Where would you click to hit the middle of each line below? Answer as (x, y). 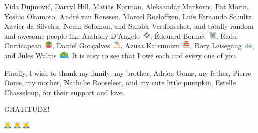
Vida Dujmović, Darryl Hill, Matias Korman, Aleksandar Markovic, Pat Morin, (126, 6)
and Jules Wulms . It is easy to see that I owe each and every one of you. (121, 55)
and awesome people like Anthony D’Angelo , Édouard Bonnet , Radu (121, 36)
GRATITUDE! (27, 109)
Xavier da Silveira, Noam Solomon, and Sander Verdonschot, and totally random (129, 26)
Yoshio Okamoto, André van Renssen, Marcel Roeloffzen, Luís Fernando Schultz (128, 16)
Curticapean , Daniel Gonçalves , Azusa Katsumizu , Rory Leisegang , (129, 46)
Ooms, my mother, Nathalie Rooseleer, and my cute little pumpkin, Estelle (120, 82)
